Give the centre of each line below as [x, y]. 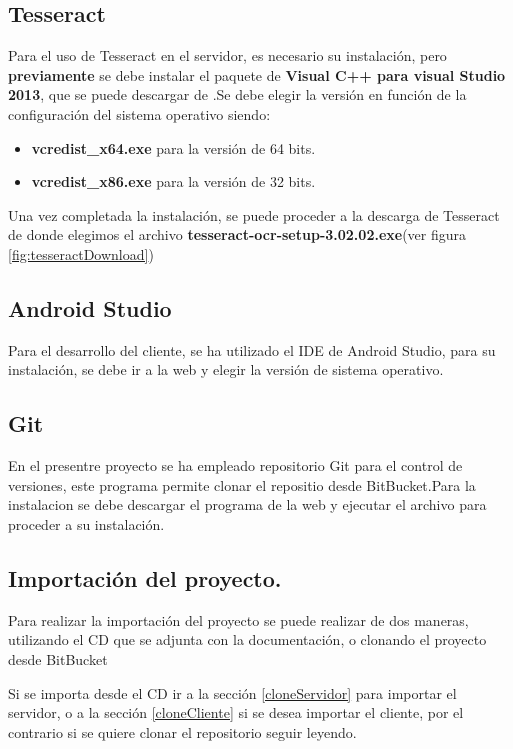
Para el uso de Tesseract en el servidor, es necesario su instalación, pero [227, 55]
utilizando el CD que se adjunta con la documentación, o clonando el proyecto [247, 639]
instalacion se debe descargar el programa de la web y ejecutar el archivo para [247, 504]
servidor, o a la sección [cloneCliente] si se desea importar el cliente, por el [236, 712]
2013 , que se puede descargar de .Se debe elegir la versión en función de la [237, 94]
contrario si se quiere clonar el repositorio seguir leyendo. [182, 731]
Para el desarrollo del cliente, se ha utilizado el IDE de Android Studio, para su [252, 349]
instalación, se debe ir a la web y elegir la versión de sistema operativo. [226, 369]
